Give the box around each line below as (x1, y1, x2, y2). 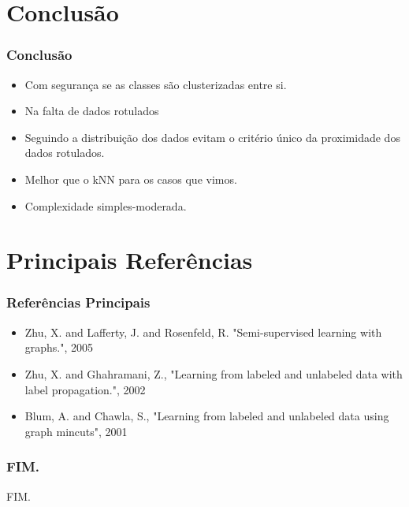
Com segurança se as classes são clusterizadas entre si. (24, 76, 287, 92)
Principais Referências (6, 244, 253, 276)
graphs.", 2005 (24, 339, 94, 356)
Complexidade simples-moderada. (24, 197, 187, 214)
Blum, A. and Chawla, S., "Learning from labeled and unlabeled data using (24, 408, 389, 424)
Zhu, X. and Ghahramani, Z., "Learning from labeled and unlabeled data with (24, 365, 403, 382)
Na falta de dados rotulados (24, 103, 159, 119)
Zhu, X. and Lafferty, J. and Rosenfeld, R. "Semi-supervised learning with (24, 323, 382, 340)
